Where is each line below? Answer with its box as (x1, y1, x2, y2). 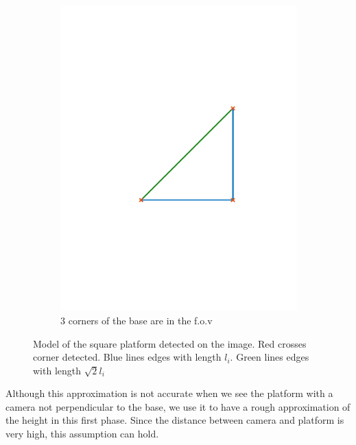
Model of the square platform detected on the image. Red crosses (33, 336, 307, 350)
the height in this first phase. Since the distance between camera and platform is (5, 413, 344, 427)
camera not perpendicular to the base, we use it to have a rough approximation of (5, 399, 351, 413)
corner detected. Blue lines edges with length (33, 350, 222, 364)
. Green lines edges (230, 350, 309, 364)
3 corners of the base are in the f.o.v (60, 313, 213, 327)
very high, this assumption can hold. (5, 426, 159, 441)
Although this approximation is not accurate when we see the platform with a (5, 386, 333, 400)
